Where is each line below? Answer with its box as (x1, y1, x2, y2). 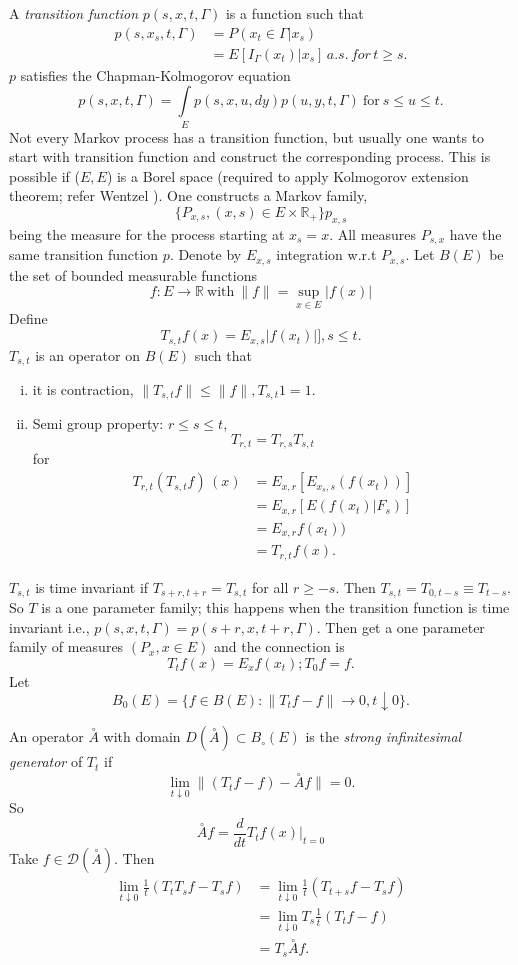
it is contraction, (32, 378, 134, 399)
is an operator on (35, 344, 140, 365)
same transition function (9, 244, 159, 265)
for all (252, 576, 289, 597)
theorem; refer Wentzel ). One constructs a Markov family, (9, 185, 368, 206)
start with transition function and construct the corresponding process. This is (9, 146, 491, 167)
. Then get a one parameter (316, 616, 485, 637)
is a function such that (225, 3, 364, 23)
